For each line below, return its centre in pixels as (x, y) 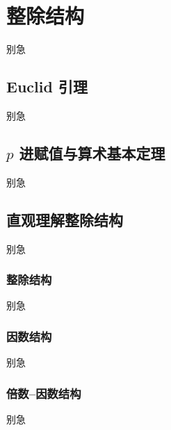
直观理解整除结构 (65, 219)
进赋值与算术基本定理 (92, 152)
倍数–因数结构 (44, 393)
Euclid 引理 (47, 86)
